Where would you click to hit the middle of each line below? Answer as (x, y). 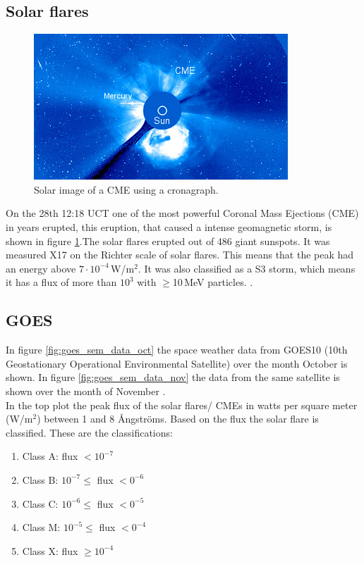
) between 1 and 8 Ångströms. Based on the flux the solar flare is (178, 419)
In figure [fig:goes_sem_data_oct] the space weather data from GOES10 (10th (177, 350)
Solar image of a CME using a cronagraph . (126, 189)
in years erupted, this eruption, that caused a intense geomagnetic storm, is (169, 226)
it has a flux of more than (61, 282)
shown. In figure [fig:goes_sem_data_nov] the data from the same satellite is (173, 377)
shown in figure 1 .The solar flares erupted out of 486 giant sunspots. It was (168, 241)
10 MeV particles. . (213, 282)
